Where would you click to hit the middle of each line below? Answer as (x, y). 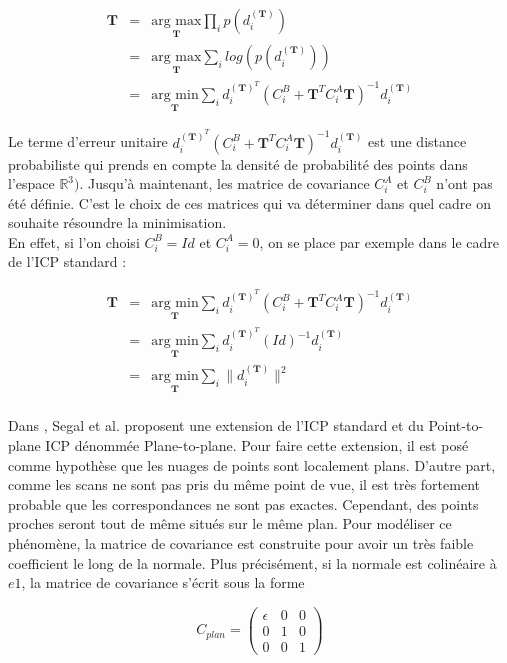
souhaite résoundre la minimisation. (117, 222)
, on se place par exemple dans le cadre (379, 241)
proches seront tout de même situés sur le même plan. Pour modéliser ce (230, 523)
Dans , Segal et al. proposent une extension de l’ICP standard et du (216, 425)
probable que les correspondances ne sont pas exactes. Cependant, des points (243, 503)
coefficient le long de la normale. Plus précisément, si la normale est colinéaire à (252, 562)
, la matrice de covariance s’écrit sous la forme (163, 582)
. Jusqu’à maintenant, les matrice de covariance (224, 183)
